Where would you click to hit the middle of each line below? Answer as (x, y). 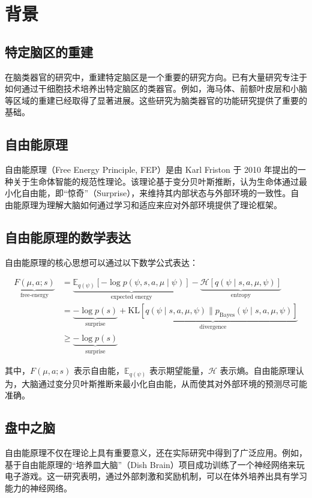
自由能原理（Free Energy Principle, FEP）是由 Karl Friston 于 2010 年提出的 (151, 169)
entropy (241, 295)
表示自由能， (99, 370)
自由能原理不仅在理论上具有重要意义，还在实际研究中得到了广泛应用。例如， (156, 453)
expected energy (131, 297)
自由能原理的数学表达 (68, 237)
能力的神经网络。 (38, 487)
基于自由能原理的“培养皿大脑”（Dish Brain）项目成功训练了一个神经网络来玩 (155, 464)
